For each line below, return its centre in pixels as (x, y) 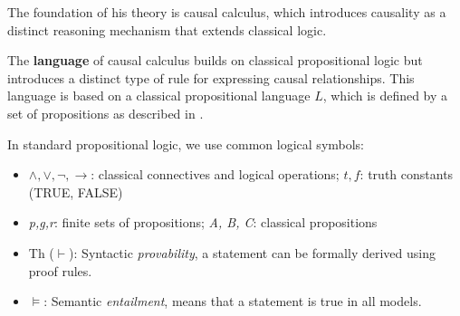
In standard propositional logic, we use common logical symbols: (186, 144)
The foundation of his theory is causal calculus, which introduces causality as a (227, 12)
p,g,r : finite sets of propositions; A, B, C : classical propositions (203, 222)
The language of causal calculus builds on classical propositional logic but (215, 60)
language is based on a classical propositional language (159, 96)
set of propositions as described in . (105, 113)
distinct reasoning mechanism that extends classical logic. (167, 29)
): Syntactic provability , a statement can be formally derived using (252, 252)
